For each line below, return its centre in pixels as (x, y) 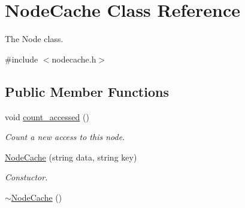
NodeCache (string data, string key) (71, 157)
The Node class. (34, 39)
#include (22, 59)
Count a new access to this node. (65, 137)
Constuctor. (26, 177)
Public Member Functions (87, 91)
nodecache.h (74, 59)
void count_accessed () (47, 116)
